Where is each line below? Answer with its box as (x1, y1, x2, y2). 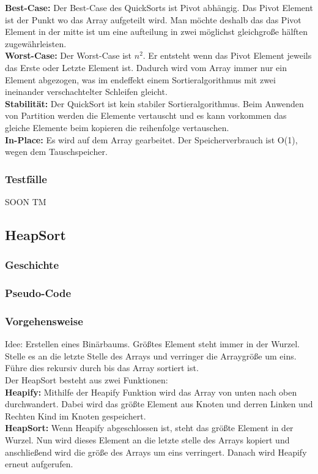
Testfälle (5, 171, 47, 186)
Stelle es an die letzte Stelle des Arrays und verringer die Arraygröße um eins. (5, 349, 297, 362)
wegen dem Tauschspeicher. (5, 145, 108, 158)
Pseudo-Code (5, 285, 72, 301)
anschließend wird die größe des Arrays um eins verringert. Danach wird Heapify (5, 445, 307, 458)
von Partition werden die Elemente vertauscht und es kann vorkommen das (5, 109, 287, 122)
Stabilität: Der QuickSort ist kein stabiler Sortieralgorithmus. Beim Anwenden (5, 97, 304, 110)
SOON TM (5, 195, 46, 208)
